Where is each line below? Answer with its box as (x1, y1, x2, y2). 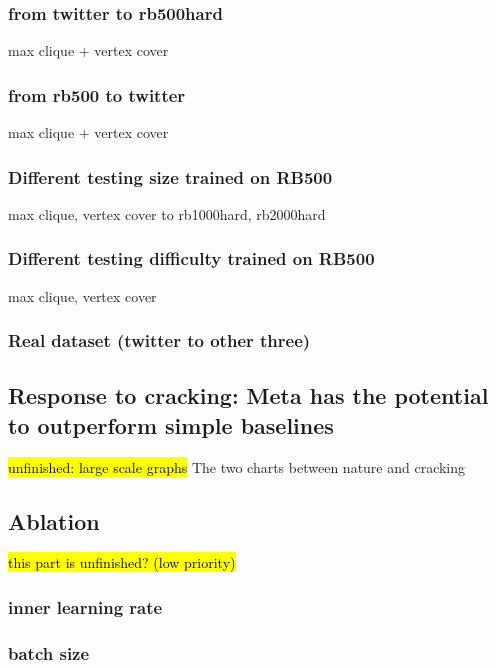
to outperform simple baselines (8, 409, 334, 440)
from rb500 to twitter (8, 82, 186, 107)
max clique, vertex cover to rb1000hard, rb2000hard (8, 203, 326, 224)
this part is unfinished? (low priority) (8, 552, 236, 573)
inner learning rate (8, 595, 163, 619)
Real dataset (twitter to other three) (8, 328, 311, 353)
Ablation (8, 505, 100, 536)
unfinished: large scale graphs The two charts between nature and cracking (8, 456, 466, 477)
